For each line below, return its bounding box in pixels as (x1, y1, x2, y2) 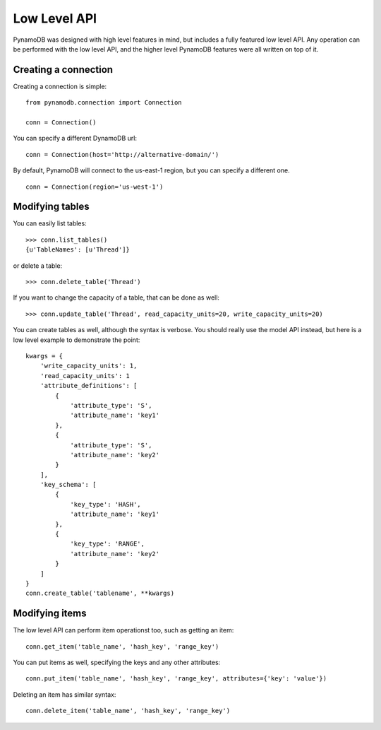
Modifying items (13, 608, 87, 620)
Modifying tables (13, 201, 90, 213)
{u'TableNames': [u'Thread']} (25, 246, 131, 254)
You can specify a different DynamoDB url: (13, 134, 138, 143)
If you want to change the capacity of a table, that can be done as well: (13, 293, 220, 302)
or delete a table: (13, 261, 63, 270)
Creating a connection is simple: (13, 82, 107, 90)
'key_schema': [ (40, 481, 97, 489)
